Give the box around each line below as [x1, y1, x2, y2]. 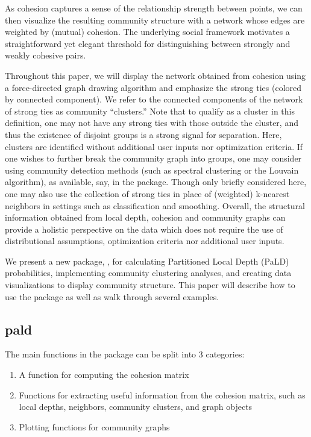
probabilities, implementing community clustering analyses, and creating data [5, 266, 292, 279]
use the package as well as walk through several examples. [5, 290, 219, 303]
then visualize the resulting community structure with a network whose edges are [5, 13, 305, 26]
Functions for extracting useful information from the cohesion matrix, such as [19, 388, 306, 401]
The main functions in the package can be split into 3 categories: [5, 348, 245, 360]
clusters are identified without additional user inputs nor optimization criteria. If [5, 140, 303, 152]
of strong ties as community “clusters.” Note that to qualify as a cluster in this [5, 104, 295, 117]
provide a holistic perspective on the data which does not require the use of [5, 222, 283, 235]
